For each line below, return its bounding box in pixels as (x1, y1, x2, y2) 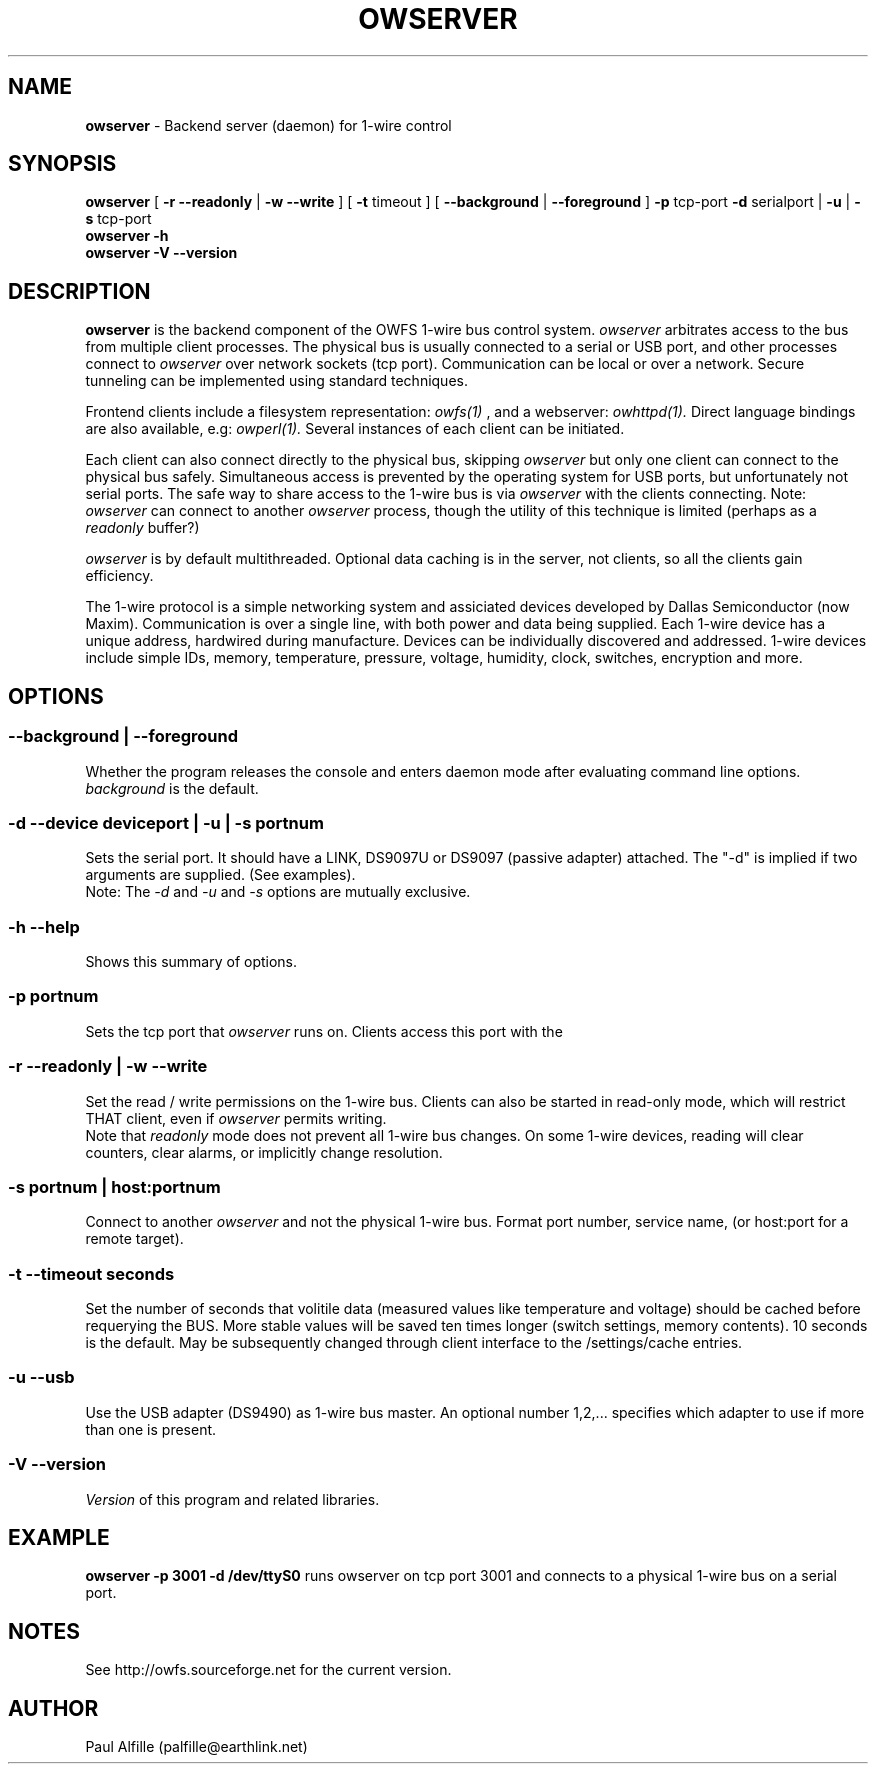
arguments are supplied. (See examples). (85, 866, 356, 884)
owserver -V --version (85, 244, 238, 262)
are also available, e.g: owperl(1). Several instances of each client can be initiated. (85, 420, 625, 438)
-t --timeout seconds (8, 1263, 175, 1284)
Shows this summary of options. (85, 953, 298, 970)
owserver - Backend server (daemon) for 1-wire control (85, 116, 452, 134)
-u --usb (8, 1367, 75, 1388)
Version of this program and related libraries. (85, 1490, 380, 1508)
